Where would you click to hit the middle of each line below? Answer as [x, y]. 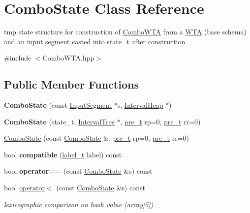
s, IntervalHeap [140, 105]
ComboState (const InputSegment [58, 105]
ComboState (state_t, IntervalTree [59, 121]
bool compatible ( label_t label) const [63, 154]
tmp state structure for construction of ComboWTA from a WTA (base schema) [125, 32]
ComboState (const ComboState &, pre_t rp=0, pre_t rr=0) [96, 138]
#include [18, 58]
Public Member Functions [71, 84]
